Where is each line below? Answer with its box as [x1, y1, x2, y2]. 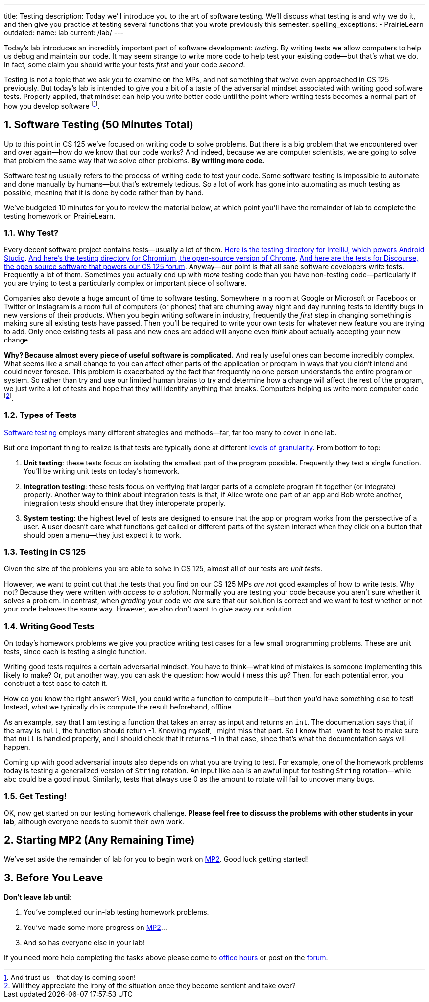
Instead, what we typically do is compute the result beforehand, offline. [4, 703, 234, 711]
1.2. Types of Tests [4, 410, 77, 420]
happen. [4, 743, 30, 752]
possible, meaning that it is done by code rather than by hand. [4, 188, 204, 196]
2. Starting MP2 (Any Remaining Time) [4, 834, 195, 847]
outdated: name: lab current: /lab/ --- [4, 28, 123, 37]
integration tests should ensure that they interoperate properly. [24, 498, 226, 507]
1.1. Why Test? [4, 227, 59, 238]
